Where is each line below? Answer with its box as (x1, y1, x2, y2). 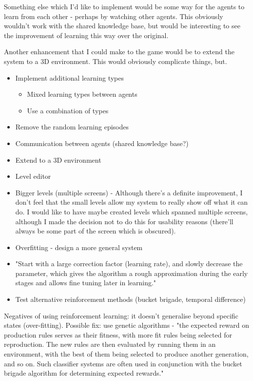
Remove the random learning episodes (15, 122, 129, 132)
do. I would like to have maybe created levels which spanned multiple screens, (15, 206, 248, 216)
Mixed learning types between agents (27, 89, 137, 99)
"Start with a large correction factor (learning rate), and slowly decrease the (15, 258, 243, 269)
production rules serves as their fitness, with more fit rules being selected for (4, 329, 232, 339)
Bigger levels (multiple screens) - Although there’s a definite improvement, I (15, 187, 243, 197)
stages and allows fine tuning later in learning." (15, 277, 156, 288)
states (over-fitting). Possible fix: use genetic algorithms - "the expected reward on (4, 320, 250, 330)
